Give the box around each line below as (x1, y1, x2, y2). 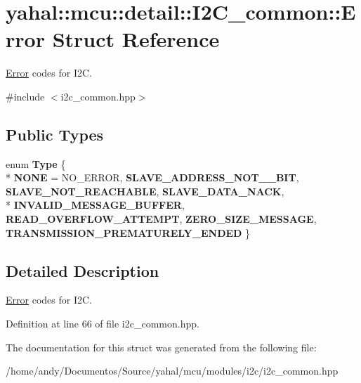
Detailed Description (6, 259, 159, 281)
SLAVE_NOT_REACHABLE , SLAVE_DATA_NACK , (6, 183, 284, 198)
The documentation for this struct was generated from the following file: (6, 339, 317, 354)
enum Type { (6, 156, 66, 171)
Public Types (6, 123, 104, 145)
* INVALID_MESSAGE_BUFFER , (6, 197, 185, 212)
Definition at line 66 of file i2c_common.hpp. (6, 316, 199, 331)
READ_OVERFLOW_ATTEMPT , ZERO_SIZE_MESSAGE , (6, 212, 317, 226)
